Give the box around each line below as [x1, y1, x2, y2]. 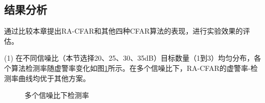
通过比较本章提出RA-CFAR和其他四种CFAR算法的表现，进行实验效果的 [4, 25, 243, 36]
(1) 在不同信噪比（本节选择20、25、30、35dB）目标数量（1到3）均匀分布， [4, 53, 254, 63]
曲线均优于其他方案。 [18, 72, 90, 83]
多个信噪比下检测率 [25, 90, 89, 100]
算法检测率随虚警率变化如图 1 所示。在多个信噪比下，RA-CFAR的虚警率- [11, 62, 251, 73]
